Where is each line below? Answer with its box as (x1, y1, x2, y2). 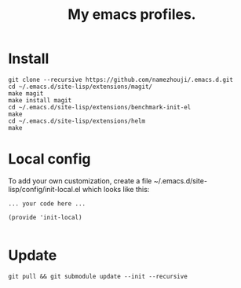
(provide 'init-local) (8, 213, 82, 221)
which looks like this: (82, 184, 150, 194)
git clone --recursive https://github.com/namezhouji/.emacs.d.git (8, 76, 234, 83)
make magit (8, 89, 44, 98)
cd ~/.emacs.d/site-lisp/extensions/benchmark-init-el (8, 103, 192, 111)
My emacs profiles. (68, 6, 196, 24)
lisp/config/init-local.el (8, 184, 81, 194)
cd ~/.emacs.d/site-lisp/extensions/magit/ (8, 83, 153, 90)
